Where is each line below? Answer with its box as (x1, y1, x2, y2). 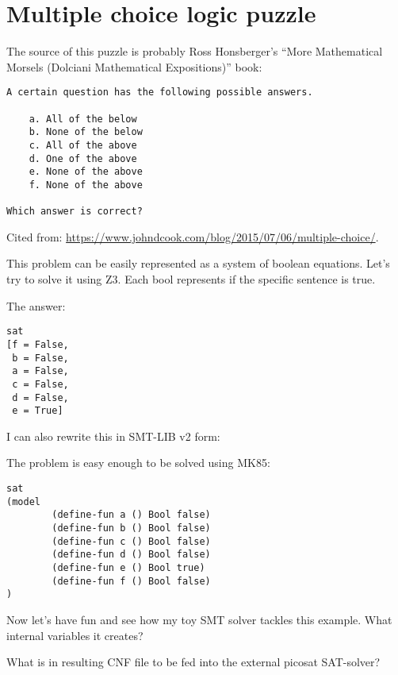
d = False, (12, 391, 69, 403)
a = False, (12, 365, 69, 377)
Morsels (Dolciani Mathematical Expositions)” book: (6, 58, 262, 75)
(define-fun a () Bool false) (52, 509, 211, 521)
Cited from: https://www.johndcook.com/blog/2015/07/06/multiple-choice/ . (6, 228, 379, 245)
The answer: (6, 297, 66, 314)
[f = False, (6, 338, 69, 350)
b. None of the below (29, 126, 143, 138)
